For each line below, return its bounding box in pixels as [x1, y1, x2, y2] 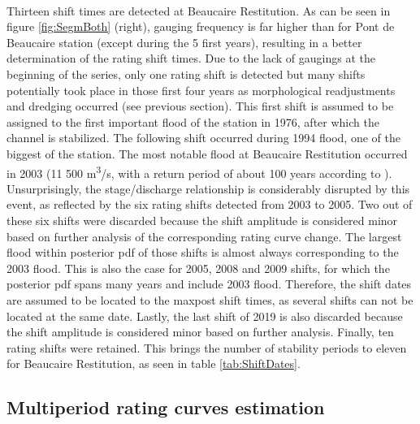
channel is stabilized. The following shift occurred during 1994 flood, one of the [6, 129, 401, 146]
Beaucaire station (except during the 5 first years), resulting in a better [6, 33, 362, 50]
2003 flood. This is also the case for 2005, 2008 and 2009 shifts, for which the [6, 259, 390, 276]
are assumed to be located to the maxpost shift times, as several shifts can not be [6, 291, 414, 308]
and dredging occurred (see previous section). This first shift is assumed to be [6, 97, 394, 115]
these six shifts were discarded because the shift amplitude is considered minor [6, 211, 398, 228]
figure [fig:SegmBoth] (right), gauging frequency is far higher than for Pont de [6, 18, 395, 35]
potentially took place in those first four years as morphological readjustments [6, 81, 396, 98]
